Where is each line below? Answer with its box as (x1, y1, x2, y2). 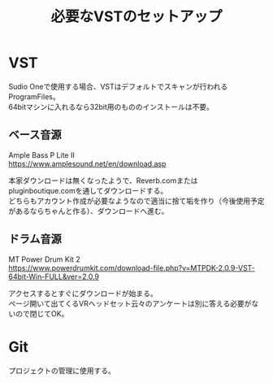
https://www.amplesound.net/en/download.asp (8, 159, 167, 168)
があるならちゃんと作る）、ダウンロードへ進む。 (8, 206, 169, 215)
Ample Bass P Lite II (8, 150, 75, 159)
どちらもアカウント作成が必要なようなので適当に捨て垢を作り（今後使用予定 (8, 196, 265, 206)
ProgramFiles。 (8, 91, 60, 102)
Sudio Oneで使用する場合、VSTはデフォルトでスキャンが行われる (8, 81, 228, 91)
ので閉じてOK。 (15, 308, 69, 318)
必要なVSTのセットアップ (50, 7, 223, 26)
